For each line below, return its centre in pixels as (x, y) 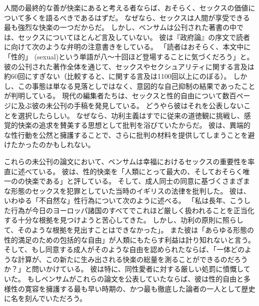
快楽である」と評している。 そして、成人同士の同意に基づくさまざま (137, 181)
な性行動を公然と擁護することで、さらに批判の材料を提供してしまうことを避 (129, 135)
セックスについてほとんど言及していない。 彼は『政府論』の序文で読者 (134, 37)
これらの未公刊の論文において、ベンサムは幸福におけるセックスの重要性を (126, 161)
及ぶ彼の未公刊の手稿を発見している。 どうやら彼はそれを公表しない (131, 105)
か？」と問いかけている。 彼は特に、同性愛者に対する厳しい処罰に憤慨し (124, 269)
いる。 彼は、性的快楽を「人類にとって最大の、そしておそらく (141, 171)
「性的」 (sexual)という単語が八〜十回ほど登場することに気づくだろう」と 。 (129, 56)
